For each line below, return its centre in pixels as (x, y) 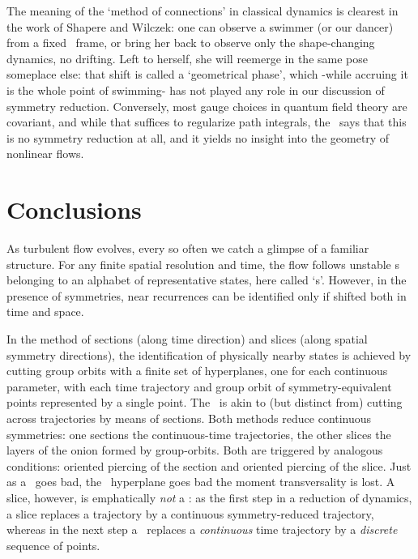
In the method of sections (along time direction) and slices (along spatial (187, 339)
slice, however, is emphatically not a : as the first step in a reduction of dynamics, (209, 497)
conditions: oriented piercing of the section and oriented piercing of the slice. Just (209, 465)
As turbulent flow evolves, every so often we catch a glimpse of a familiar (188, 248)
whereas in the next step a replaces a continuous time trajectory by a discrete (202, 529)
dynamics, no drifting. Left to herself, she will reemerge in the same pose (187, 58)
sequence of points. (53, 545)
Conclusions (74, 209)
